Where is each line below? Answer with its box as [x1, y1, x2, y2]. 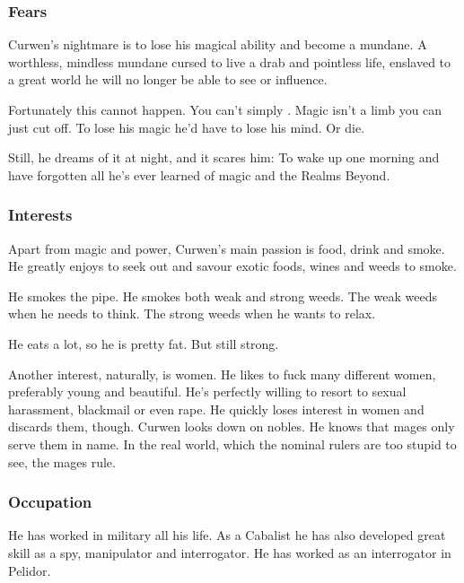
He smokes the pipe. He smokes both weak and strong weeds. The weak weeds [8, 286, 438, 305]
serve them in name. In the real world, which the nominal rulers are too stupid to [8, 434, 457, 453]
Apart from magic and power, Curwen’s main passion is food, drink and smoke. [8, 239, 445, 257]
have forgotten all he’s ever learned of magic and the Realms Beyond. [8, 165, 390, 184]
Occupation [8, 491, 92, 513]
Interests [8, 204, 73, 226]
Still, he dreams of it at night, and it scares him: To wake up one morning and [8, 148, 440, 167]
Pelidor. [8, 561, 51, 579]
